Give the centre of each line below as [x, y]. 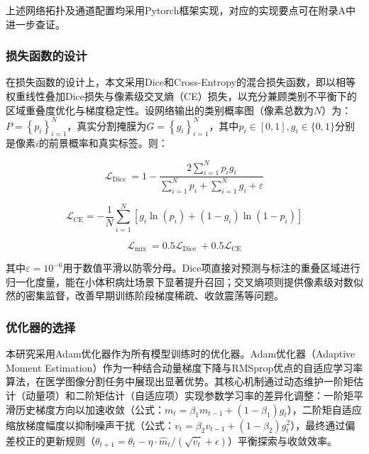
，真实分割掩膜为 [107, 125]
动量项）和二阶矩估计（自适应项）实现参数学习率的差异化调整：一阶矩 [189, 395]
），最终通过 [318, 425]
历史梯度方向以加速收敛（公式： [90, 409]
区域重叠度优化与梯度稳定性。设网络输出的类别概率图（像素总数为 [160, 110]
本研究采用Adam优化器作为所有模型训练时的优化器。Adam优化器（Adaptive [181, 354]
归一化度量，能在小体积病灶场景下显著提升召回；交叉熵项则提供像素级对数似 [184, 281]
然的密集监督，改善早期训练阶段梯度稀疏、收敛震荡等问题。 [145, 295]
